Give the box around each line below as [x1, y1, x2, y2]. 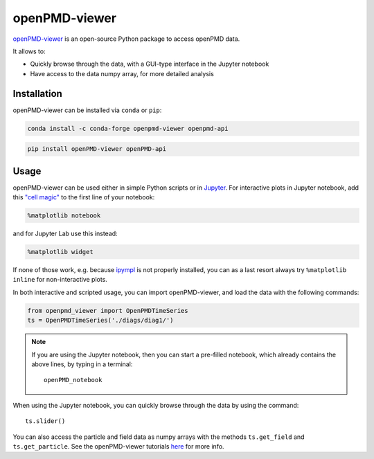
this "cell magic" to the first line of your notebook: [12, 193, 155, 201]
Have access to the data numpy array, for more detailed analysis [30, 69, 214, 78]
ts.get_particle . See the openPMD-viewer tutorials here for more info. [12, 442, 224, 450]
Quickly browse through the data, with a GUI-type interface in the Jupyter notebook [30, 60, 269, 69]
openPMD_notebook [44, 376, 103, 384]
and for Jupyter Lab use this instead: [12, 229, 118, 238]
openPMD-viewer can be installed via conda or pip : [12, 106, 162, 114]
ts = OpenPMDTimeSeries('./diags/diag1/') [27, 316, 174, 325]
